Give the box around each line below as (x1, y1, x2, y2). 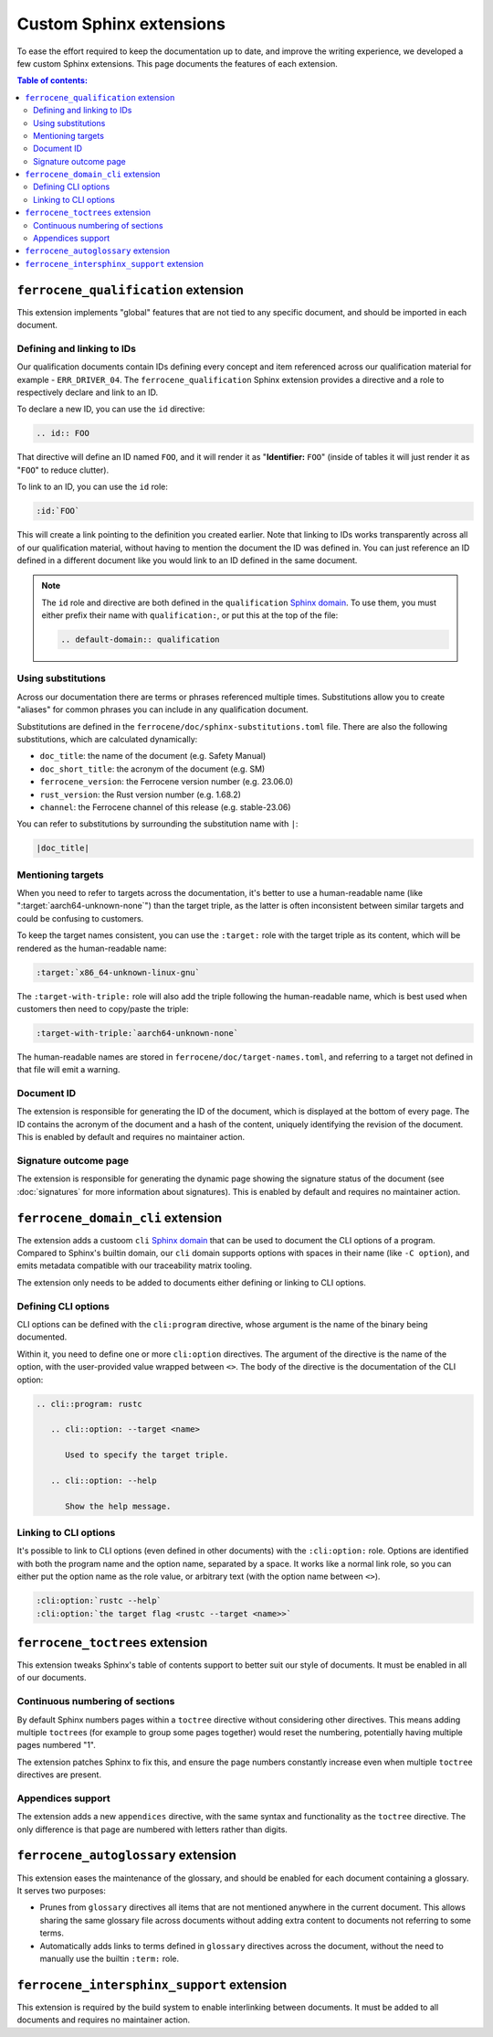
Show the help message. (65, 1500, 172, 1511)
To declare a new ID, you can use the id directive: (16, 403, 205, 415)
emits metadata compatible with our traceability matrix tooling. (16, 1260, 253, 1271)
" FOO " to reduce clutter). (16, 464, 110, 475)
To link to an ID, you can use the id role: (16, 481, 168, 493)
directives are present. (16, 1769, 102, 1780)
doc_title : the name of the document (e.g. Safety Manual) (39, 751, 267, 762)
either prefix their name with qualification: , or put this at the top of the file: (41, 610, 339, 621)
